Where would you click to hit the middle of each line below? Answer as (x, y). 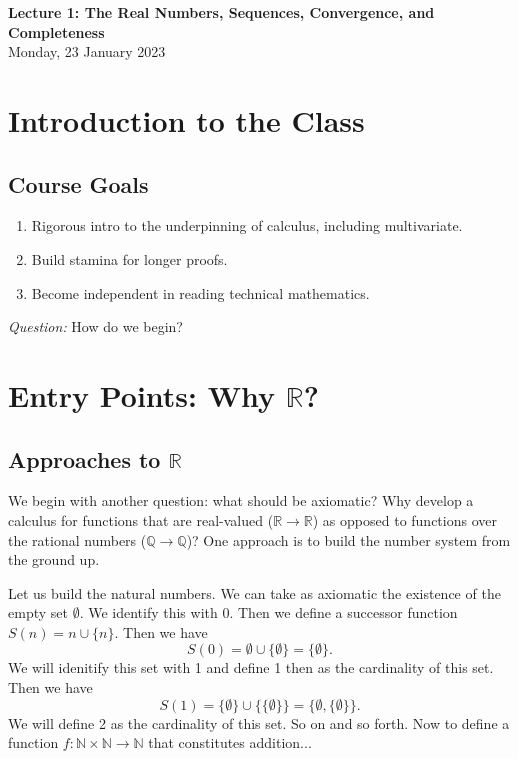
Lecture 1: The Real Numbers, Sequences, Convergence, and (221, 12)
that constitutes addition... (230, 742)
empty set (38, 612)
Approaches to (84, 458)
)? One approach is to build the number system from (348, 539)
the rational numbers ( (77, 539)
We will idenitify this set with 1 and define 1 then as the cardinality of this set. (251, 667)
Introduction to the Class (186, 119)
